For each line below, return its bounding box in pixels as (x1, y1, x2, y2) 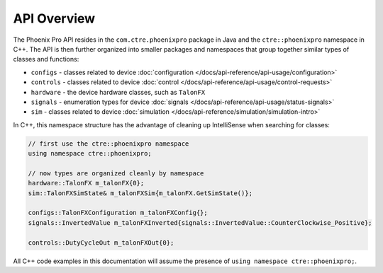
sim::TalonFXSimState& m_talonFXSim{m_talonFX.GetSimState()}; (28, 189, 253, 197)
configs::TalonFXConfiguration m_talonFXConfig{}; (28, 209, 209, 217)
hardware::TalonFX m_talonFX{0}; (28, 179, 145, 187)
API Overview (13, 11, 96, 26)
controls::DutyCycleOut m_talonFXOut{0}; (28, 238, 174, 247)
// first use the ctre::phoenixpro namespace (28, 139, 189, 148)
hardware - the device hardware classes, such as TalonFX (30, 88, 206, 96)
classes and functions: (13, 55, 79, 64)
